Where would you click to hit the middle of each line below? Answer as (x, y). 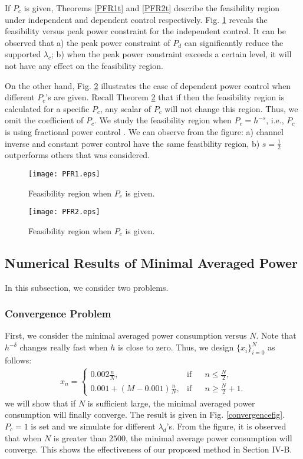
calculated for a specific (47, 108)
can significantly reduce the (234, 42)
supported (23, 54)
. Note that (276, 335)
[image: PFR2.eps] (64, 212)
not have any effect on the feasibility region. (84, 65)
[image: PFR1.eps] (64, 174)
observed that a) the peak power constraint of (88, 42)
